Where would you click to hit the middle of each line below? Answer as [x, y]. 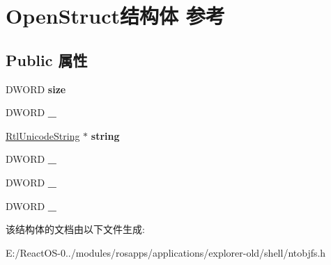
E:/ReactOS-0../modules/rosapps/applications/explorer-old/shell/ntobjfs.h [166, 252]
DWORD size [36, 89]
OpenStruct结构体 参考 [115, 16]
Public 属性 [47, 59]
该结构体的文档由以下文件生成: [75, 229]
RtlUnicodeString [43, 135]
